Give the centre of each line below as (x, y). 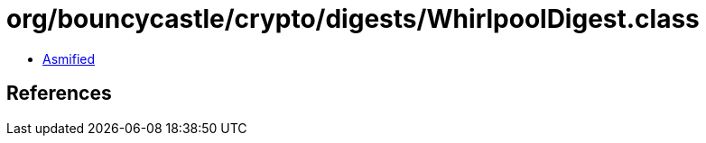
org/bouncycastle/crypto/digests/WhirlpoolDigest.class (353, 19)
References (59, 94)
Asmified (69, 58)
